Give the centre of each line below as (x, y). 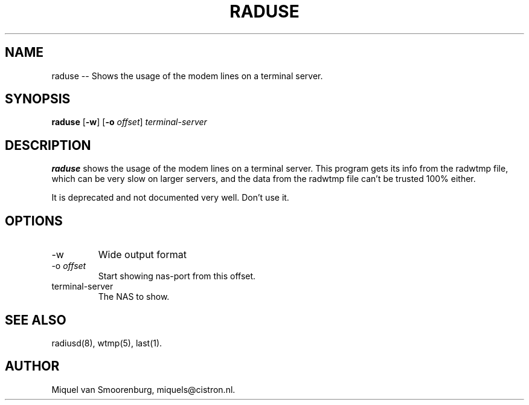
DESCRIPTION (48, 145)
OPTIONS (34, 221)
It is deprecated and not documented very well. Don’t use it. (170, 198)
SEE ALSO (36, 320)
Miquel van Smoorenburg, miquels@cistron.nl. (143, 389)
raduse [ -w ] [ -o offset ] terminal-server (129, 122)
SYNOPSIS (38, 99)
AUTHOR (32, 366)
